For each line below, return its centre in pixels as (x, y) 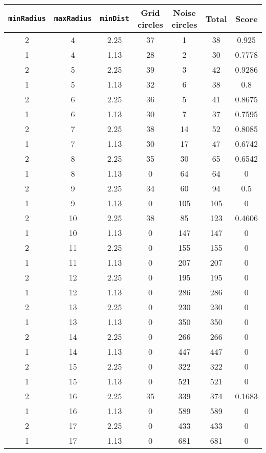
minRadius (27, 18)
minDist (115, 18)
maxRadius (73, 18)
